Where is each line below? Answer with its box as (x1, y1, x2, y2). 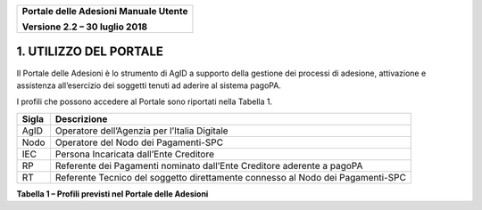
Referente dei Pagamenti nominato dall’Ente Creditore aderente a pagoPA (54, 159, 363, 172)
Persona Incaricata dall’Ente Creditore (54, 148, 214, 160)
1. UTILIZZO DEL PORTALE (16, 44, 164, 60)
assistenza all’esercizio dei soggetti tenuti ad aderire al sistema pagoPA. (16, 80, 281, 91)
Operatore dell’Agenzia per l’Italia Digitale (54, 125, 229, 137)
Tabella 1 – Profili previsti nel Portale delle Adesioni (16, 188, 209, 199)
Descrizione (54, 112, 108, 125)
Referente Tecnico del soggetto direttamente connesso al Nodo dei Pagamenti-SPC (54, 171, 406, 183)
